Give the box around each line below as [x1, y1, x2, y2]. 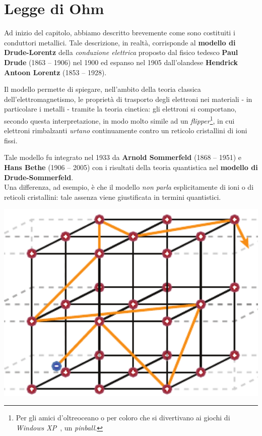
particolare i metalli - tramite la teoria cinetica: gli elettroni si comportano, [4, 103, 237, 114]
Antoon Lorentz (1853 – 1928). [4, 67, 107, 77]
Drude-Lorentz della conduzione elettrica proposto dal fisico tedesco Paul [4, 47, 238, 58]
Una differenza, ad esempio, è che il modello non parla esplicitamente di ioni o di [4, 182, 254, 192]
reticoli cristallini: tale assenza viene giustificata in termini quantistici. [4, 191, 221, 202]
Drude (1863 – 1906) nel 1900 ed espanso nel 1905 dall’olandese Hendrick [4, 57, 238, 67]
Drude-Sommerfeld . [4, 172, 74, 182]
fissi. [4, 135, 18, 145]
